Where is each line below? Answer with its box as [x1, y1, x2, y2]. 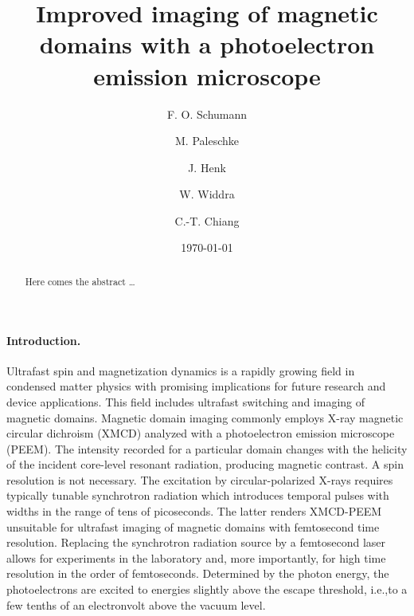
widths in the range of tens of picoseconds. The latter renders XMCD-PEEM [6, 503, 382, 520]
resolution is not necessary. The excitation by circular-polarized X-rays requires [6, 471, 393, 488]
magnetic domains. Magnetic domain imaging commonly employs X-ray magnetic [6, 409, 404, 426]
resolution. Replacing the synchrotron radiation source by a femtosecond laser [6, 534, 386, 551]
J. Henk [188, 159, 226, 175]
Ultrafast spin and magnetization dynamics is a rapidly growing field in [6, 362, 355, 379]
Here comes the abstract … [25, 274, 135, 288]
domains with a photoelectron [39, 28, 375, 61]
